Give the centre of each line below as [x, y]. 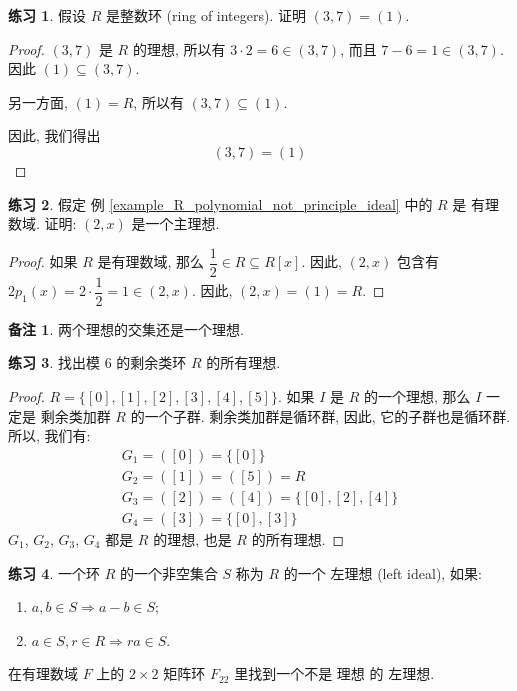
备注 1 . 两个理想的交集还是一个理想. [126, 328]
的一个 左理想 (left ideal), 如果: [382, 572]
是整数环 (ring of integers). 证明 [205, 15]
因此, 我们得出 [54, 135]
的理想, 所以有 [179, 48]
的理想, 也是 [192, 538]
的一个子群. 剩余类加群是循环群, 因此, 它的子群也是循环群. [320, 415]
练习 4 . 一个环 [54, 572]
